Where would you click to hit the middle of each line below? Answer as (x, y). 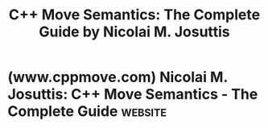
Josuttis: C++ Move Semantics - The (133, 95)
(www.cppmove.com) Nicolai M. (118, 77)
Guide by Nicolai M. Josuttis (134, 32)
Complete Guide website (87, 111)
